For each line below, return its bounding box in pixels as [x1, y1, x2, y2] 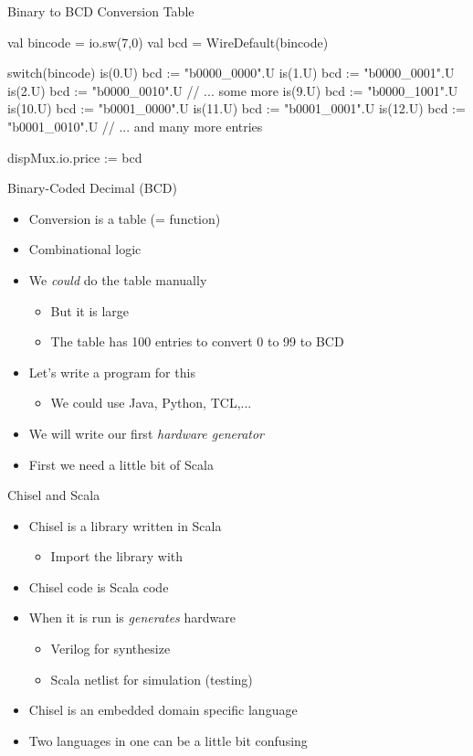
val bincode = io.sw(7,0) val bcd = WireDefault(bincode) [7, 32, 329, 51]
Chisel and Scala [7, 485, 100, 505]
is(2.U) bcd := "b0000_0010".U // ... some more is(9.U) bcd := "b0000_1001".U [7, 80, 458, 100]
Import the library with [50, 547, 184, 566]
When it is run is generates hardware [28, 608, 236, 627]
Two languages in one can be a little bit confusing [28, 730, 308, 750]
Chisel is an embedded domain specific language [28, 700, 298, 719]
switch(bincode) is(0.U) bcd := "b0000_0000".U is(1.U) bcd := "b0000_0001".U [7, 63, 455, 82]
